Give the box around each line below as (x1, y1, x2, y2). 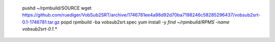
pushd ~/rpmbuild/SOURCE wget (22, 5, 92, 11)
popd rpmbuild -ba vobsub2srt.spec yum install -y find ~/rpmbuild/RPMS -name (61, 19, 230, 25)
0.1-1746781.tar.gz (22, 19, 60, 25)
